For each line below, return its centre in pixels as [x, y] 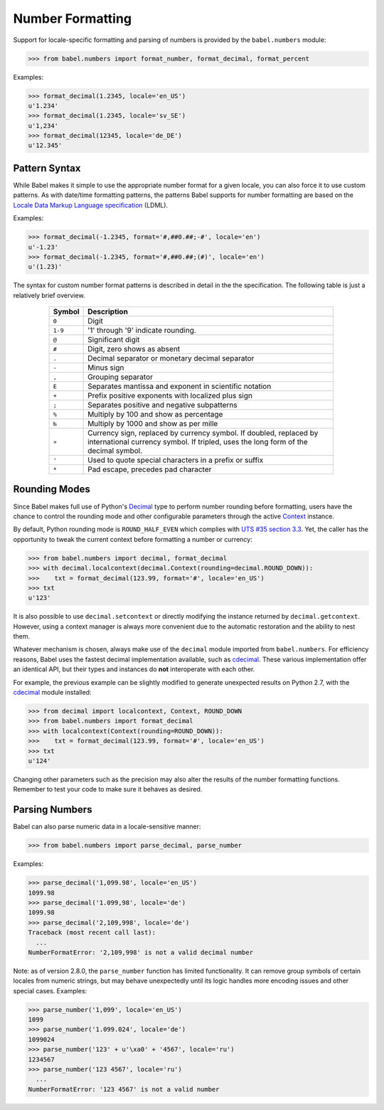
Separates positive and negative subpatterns [162, 405]
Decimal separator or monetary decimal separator [171, 358]
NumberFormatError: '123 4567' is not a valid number [124, 1089]
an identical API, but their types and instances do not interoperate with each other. [134, 669]
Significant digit [114, 340]
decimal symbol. [115, 451]
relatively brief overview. [49, 295]
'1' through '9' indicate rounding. [142, 331]
